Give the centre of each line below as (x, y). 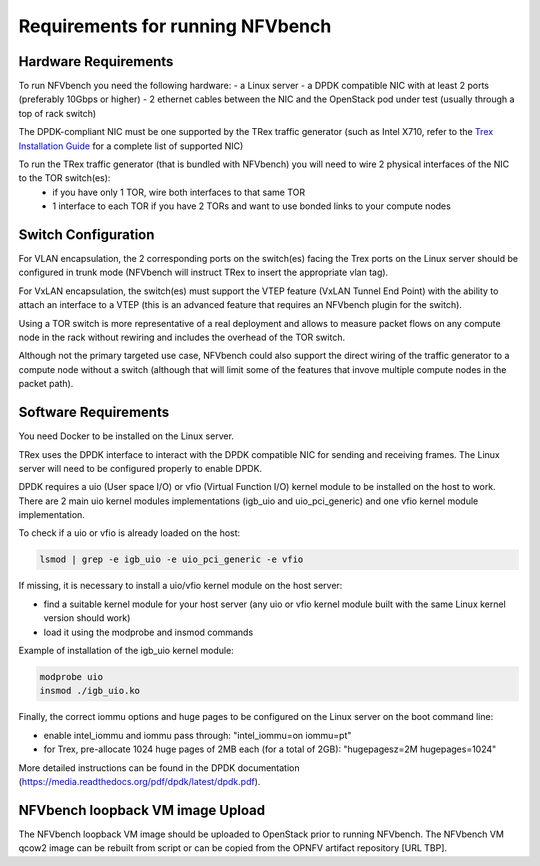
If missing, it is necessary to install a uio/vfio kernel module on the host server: (180, 586)
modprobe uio (71, 676)
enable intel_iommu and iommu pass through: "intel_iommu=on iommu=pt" (197, 735)
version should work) (87, 618)
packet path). (46, 384)
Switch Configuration (86, 234)
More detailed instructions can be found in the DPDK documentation (159, 767)
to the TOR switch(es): (64, 178)
